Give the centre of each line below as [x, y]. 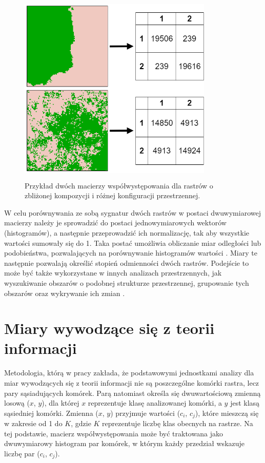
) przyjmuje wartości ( [145, 413]
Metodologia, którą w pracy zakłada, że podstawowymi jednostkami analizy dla [129, 373]
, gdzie [81, 423]
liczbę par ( [22, 454]
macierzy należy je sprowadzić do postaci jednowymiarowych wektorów [115, 223]
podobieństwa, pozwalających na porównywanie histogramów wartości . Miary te [131, 253]
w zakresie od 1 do [33, 423]
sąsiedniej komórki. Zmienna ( [51, 413]
